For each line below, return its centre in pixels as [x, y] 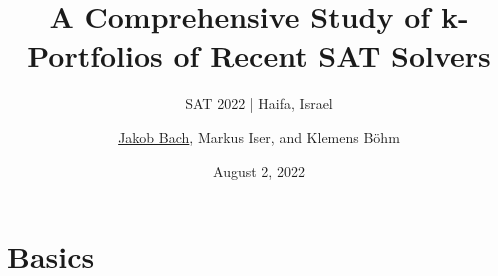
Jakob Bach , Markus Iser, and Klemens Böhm [259, 136]
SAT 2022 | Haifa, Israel [259, 103]
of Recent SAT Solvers [332, 55]
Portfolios [95, 55]
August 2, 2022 [259, 170]
